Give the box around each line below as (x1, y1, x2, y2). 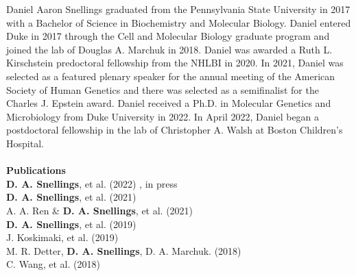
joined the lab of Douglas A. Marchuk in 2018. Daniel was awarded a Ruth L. (6, 42, 333, 56)
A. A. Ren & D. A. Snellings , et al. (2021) (6, 203, 193, 217)
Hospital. (6, 136, 44, 150)
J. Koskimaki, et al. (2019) (6, 230, 119, 244)
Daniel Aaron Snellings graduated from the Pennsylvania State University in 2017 (6, 2, 351, 16)
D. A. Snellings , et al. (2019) (6, 216, 137, 231)
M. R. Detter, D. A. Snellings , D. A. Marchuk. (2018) (6, 243, 241, 258)
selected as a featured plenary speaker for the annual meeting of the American (6, 68, 335, 83)
